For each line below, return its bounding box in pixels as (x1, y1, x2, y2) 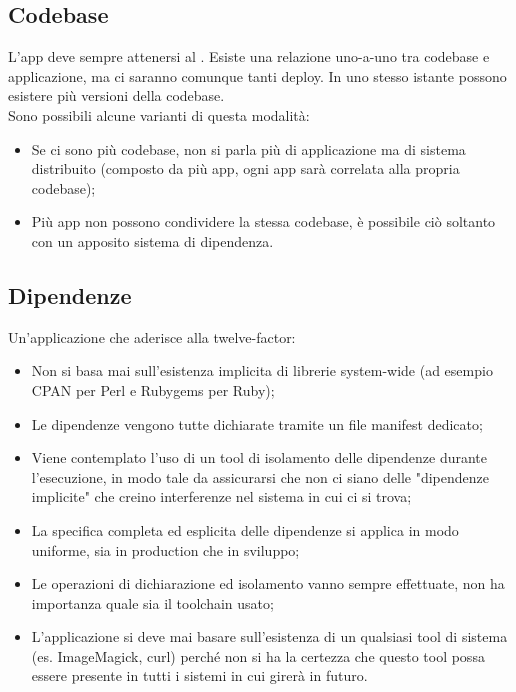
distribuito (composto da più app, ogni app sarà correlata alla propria (31, 158, 460, 179)
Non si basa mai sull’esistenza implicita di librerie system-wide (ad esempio (31, 360, 493, 381)
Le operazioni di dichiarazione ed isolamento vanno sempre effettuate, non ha (31, 573, 505, 594)
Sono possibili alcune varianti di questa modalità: (8, 104, 310, 125)
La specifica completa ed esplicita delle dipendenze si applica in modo (31, 519, 459, 540)
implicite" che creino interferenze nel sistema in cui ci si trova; (31, 486, 412, 507)
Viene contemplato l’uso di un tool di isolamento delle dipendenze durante (31, 447, 488, 468)
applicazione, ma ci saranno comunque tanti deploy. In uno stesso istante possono (8, 65, 507, 86)
